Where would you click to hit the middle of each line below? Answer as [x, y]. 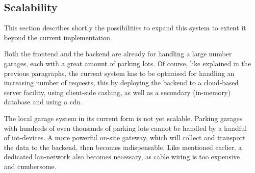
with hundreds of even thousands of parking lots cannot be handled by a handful [126, 128]
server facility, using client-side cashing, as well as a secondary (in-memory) [117, 92]
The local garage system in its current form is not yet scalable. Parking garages [123, 118]
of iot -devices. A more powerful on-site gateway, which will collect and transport [125, 137]
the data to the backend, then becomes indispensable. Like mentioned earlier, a [123, 147]
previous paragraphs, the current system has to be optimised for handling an [119, 73]
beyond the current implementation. [58, 37]
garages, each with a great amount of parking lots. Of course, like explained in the [127, 63]
